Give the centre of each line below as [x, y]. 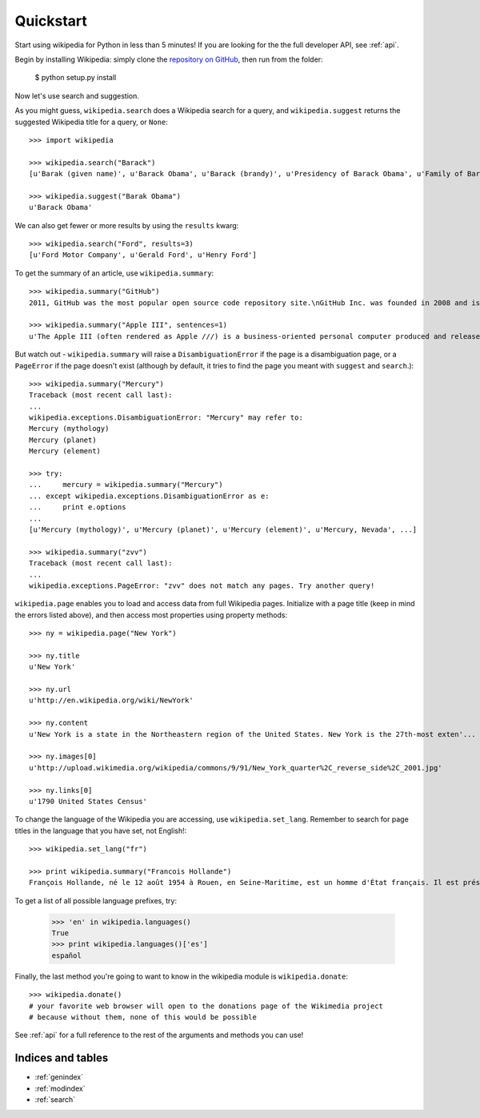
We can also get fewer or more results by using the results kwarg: [127, 225]
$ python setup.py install [76, 78]
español [66, 955]
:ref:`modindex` [60, 1088]
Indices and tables [62, 1058]
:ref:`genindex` [59, 1077]
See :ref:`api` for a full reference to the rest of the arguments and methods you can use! [159, 1035]
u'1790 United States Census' [88, 801]
